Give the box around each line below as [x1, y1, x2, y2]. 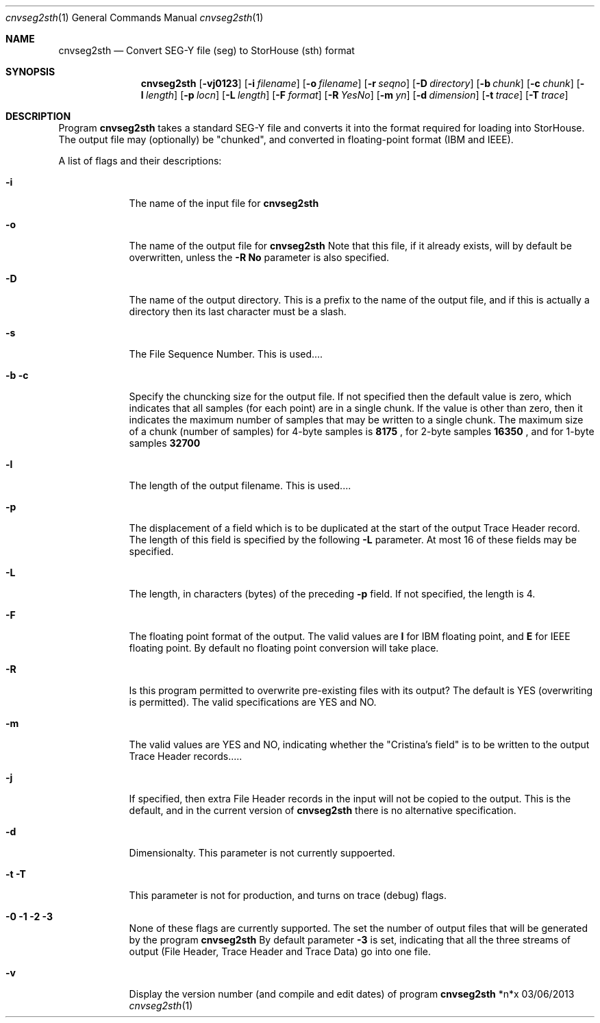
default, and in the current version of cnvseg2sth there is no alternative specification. [129, 804, 516, 816]
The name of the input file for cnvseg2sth [129, 197, 319, 209]
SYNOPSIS [5, 66, 55, 77]
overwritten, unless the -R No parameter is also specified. [129, 251, 390, 263]
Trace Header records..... [129, 750, 242, 762]
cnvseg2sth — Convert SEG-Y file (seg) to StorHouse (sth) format [58, 45, 355, 56]
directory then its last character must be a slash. [129, 306, 347, 317]
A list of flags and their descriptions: [58, 155, 222, 167]
